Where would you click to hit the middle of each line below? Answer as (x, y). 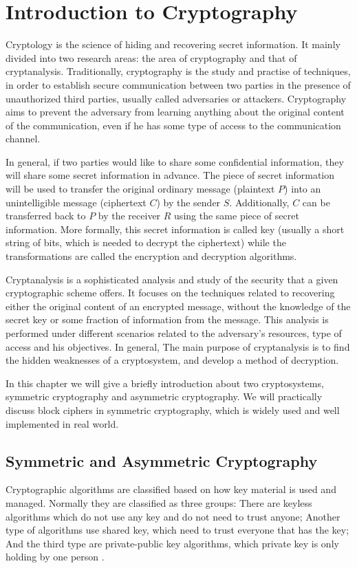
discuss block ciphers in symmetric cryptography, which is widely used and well (173, 409)
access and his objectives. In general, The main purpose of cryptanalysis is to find (178, 346)
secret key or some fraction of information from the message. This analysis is (167, 319)
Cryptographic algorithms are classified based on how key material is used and (171, 489)
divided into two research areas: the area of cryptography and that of (151, 57)
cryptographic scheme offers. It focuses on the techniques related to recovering (170, 293)
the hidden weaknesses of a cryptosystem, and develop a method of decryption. (172, 360)
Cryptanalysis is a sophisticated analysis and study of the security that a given (172, 279)
